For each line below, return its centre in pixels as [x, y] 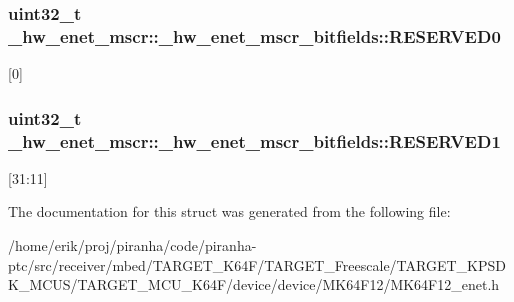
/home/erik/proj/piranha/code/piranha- [132, 245]
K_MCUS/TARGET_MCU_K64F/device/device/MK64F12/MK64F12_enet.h [254, 284]
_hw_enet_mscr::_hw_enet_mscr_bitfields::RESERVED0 [254, 35]
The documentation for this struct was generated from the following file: [229, 211]
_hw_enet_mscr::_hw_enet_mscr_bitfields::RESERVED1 [254, 140]
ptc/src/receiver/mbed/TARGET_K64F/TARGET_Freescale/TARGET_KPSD [257, 264]
